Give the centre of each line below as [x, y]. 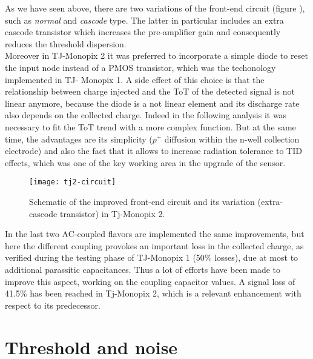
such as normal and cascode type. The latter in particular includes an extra [144, 20]
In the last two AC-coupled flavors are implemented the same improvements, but [155, 234]
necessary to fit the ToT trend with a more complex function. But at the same [150, 126]
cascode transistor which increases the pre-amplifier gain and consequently [143, 32]
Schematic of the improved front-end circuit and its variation [142, 201]
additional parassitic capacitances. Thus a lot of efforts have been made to [143, 269]
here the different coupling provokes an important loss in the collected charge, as [154, 245]
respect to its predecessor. [53, 305]
